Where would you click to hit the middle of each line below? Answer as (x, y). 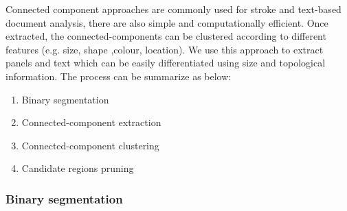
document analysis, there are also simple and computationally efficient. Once (167, 22)
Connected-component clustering (90, 145)
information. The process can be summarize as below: (119, 76)
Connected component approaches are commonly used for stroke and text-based (173, 9)
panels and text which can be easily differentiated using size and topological (166, 63)
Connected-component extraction (91, 122)
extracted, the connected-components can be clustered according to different (166, 36)
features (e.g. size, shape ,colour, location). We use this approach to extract (165, 49)
